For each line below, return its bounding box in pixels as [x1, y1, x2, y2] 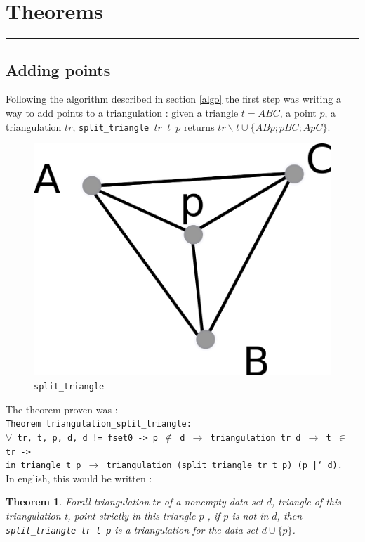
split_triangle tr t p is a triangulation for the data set [6, 522, 258, 536]
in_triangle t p [6, 460, 81, 471]
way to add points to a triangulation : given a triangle [6, 105, 239, 120]
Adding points [6, 58, 111, 80]
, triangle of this [272, 494, 341, 509]
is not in [232, 508, 269, 523]
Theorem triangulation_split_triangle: [6, 419, 192, 430]
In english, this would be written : [6, 470, 152, 485]
